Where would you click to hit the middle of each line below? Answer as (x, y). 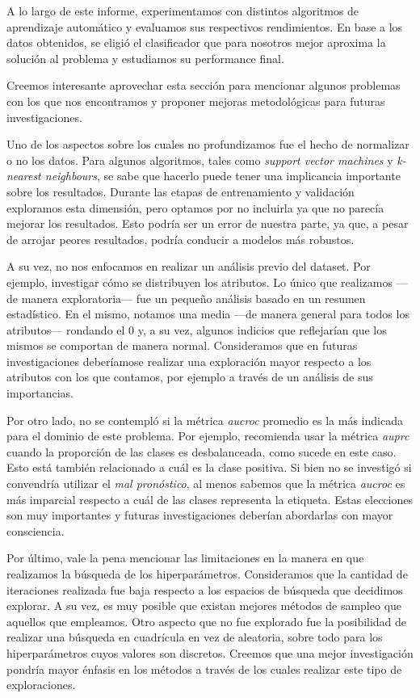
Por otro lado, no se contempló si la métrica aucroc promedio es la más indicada (205, 420)
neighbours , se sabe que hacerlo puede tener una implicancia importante (223, 176)
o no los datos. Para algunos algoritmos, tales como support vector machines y (200, 160)
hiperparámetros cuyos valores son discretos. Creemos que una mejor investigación (210, 652)
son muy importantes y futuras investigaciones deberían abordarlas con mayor (200, 515)
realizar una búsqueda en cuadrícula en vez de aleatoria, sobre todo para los (195, 637)
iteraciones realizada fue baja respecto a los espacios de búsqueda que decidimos (205, 589)
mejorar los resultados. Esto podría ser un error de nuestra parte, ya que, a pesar (208, 223)
